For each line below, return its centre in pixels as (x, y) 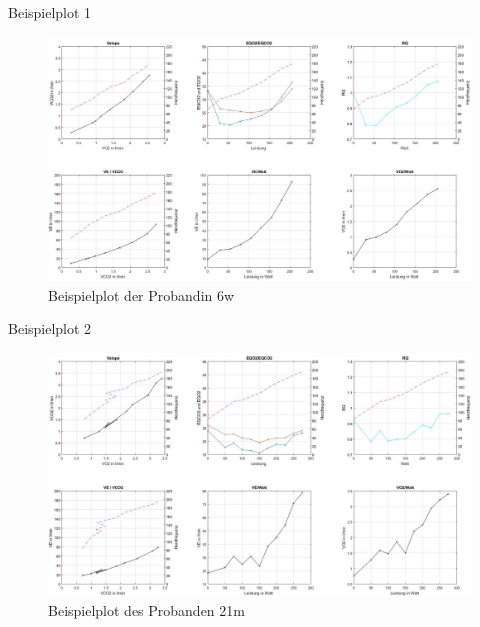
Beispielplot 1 (50, 12)
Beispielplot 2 (50, 328)
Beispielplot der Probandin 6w (141, 294)
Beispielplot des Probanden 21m (146, 610)
